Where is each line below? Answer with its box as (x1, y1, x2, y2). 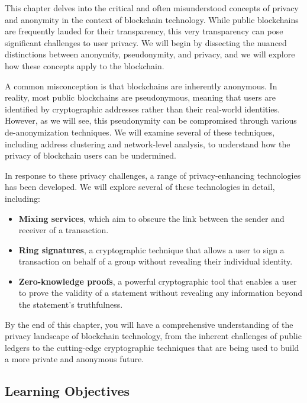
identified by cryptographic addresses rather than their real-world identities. (5, 102, 280, 115)
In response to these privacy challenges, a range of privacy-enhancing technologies (5, 169, 301, 181)
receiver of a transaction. (18, 224, 109, 236)
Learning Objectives (5, 382, 130, 400)
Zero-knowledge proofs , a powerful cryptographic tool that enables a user (18, 275, 297, 287)
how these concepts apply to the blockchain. (5, 59, 164, 72)
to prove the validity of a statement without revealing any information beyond (18, 286, 303, 299)
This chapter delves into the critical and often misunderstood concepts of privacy (5, 2, 299, 14)
